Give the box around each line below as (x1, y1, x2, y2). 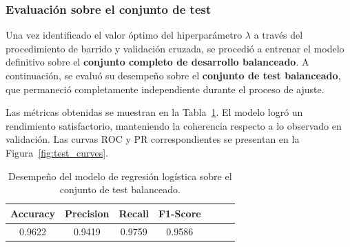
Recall (119, 206, 149, 220)
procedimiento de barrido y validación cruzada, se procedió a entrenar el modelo (6, 41, 344, 55)
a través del (254, 28, 303, 42)
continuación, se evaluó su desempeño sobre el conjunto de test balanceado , (6, 68, 341, 82)
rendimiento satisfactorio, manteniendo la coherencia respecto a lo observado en (6, 118, 342, 132)
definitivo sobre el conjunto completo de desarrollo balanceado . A (6, 55, 309, 69)
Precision (65, 206, 110, 220)
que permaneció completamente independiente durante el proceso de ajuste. (6, 81, 325, 96)
